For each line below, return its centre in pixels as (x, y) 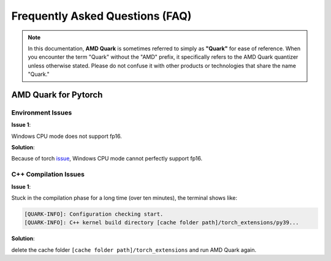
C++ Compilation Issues (48, 175)
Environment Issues (42, 112)
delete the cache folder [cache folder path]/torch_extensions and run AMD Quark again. (134, 250)
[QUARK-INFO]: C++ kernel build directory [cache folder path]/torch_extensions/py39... (162, 223)
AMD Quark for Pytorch (57, 95)
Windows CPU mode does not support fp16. (67, 136)
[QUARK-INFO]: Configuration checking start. (94, 214)
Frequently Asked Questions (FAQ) (101, 16)
